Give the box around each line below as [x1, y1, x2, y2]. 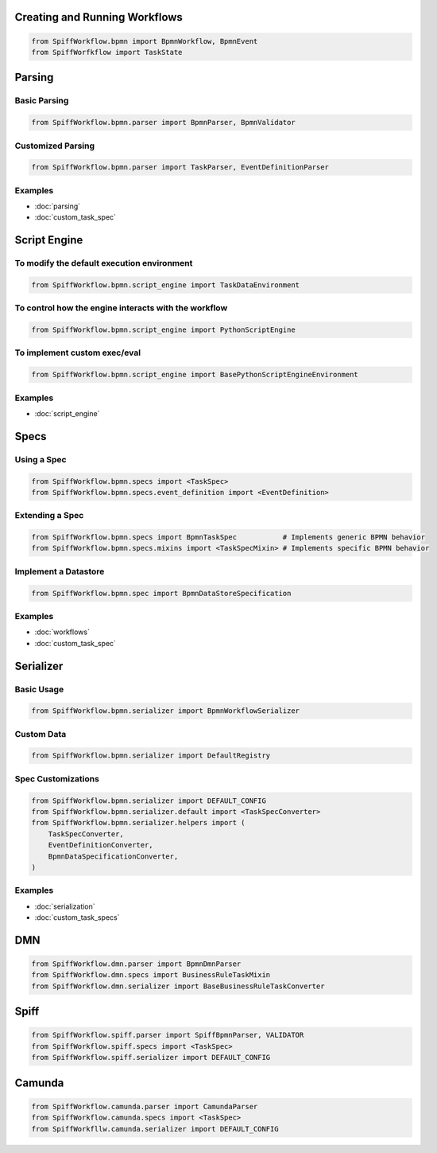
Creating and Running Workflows [14, 10, 183, 24]
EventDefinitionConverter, [48, 840, 154, 850]
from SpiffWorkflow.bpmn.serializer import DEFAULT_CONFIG [31, 796, 266, 805]
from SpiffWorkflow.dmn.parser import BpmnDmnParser [31, 960, 242, 968]
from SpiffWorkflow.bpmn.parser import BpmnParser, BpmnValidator [31, 118, 296, 127]
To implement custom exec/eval [14, 347, 141, 358]
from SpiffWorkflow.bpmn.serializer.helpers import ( [31, 818, 246, 828]
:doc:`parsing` [34, 201, 81, 211]
